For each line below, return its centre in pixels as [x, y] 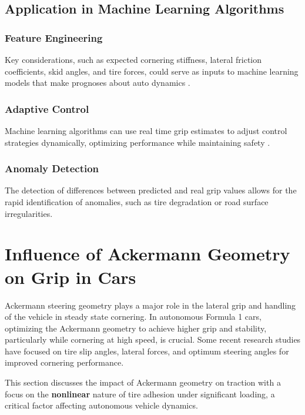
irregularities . [29, 213]
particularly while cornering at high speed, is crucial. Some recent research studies [153, 339]
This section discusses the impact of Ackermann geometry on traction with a [143, 382]
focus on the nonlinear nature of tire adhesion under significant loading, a [140, 394]
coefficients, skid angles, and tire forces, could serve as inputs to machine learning [152, 71]
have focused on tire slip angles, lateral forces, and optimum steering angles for [147, 351]
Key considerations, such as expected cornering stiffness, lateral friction [133, 59]
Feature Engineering [54, 37]
